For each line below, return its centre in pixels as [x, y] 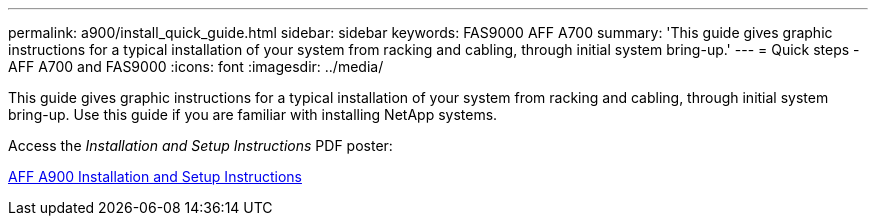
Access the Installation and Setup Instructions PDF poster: [200, 145]
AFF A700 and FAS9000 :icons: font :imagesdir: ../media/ [196, 66]
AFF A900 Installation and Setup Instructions [155, 176]
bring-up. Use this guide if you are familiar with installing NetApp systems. [253, 114]
